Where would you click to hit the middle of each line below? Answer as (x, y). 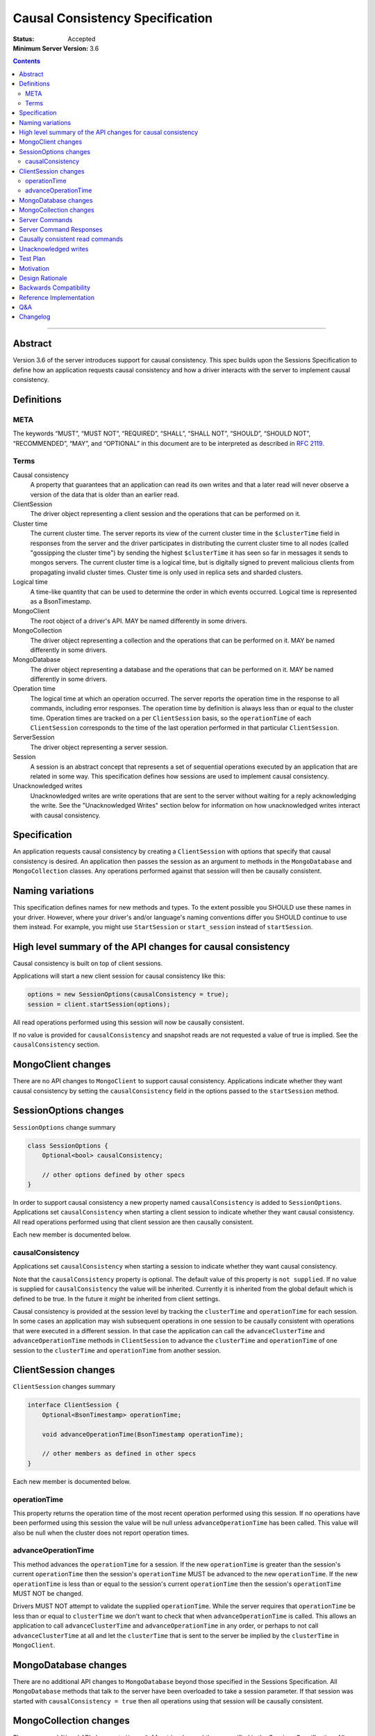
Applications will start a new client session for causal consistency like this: (119, 976)
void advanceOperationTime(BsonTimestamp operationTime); (143, 1434)
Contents (27, 61)
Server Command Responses (61, 229)
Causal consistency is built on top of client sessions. (88, 963)
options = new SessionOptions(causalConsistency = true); (128, 994)
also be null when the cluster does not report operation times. (101, 1533)
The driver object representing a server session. (99, 747)
